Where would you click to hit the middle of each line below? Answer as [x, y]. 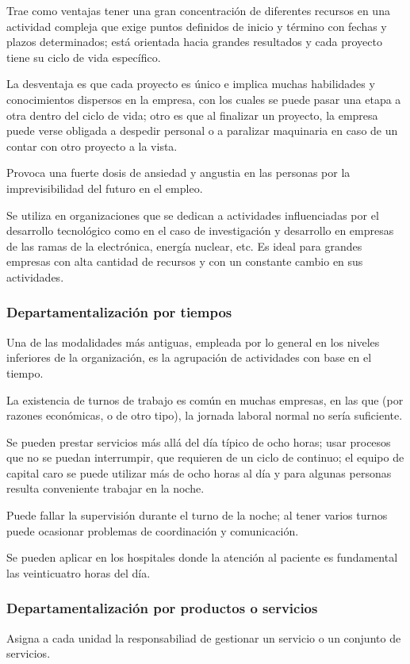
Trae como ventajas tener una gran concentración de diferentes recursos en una [198, 10]
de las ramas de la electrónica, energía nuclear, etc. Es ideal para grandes [184, 246]
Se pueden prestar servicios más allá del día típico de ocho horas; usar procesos [199, 441]
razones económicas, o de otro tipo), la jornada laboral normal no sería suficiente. [205, 415]
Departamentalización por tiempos [119, 312]
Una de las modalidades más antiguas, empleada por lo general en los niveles [193, 342]
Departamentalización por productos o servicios [162, 608]
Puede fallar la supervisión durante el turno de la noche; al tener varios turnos [197, 515]
